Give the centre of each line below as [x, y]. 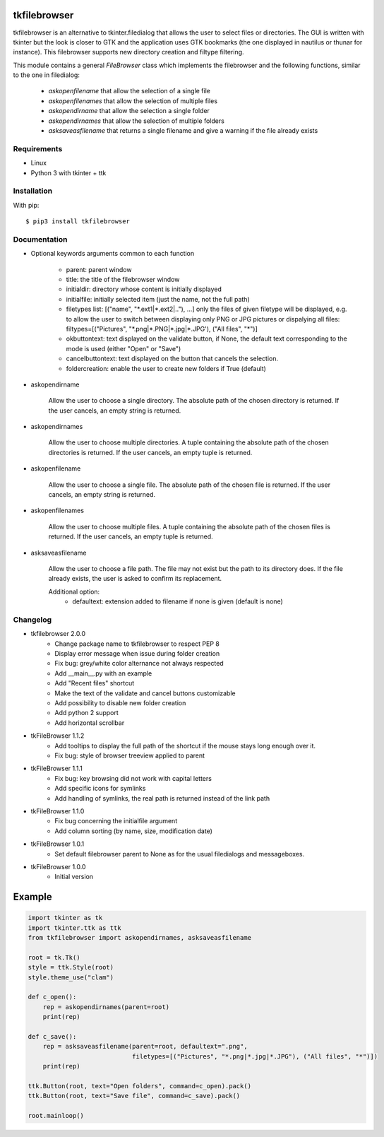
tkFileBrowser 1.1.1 [56, 768]
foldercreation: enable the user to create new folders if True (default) [166, 368]
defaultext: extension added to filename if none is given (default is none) [178, 601]
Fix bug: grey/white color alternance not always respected [139, 664]
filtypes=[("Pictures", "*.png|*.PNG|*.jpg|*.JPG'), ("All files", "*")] [162, 329]
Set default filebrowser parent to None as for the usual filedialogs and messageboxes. [180, 854]
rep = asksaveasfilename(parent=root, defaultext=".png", [145, 1047]
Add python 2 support [87, 713]
